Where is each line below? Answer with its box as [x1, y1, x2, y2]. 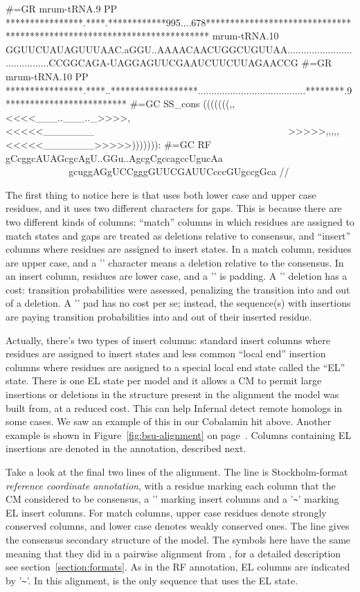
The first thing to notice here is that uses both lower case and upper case [6, 187, 316, 201]
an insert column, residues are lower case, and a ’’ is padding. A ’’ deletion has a [6, 269, 348, 283]
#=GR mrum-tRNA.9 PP [6, 1, 118, 15]
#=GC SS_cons [129, 96, 200, 111]
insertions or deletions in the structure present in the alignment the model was [6, 387, 339, 402]
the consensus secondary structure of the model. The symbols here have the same [6, 532, 351, 547]
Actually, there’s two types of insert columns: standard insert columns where [6, 332, 330, 347]
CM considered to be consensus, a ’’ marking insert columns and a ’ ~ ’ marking [6, 492, 339, 506]
